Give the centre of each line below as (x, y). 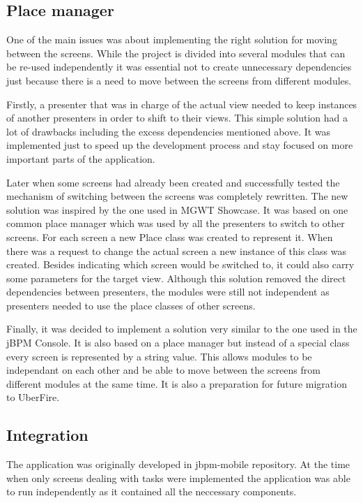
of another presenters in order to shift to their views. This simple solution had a (177, 118)
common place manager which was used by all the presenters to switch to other (176, 223)
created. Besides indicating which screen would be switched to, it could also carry (180, 264)
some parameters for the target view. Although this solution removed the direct (176, 278)
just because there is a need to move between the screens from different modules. (179, 80)
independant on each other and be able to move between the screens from (163, 370)
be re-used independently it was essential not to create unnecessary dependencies (179, 67)
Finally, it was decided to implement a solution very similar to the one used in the (182, 329)
